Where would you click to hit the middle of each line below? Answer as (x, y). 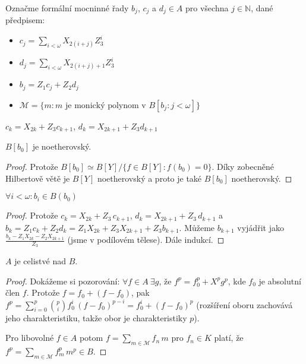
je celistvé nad (40, 261)
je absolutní (280, 281)
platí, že (229, 338)
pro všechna (207, 8)
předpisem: (25, 20)
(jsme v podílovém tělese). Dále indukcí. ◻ (146, 240)
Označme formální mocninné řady (67, 8)
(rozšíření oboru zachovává (245, 304)
